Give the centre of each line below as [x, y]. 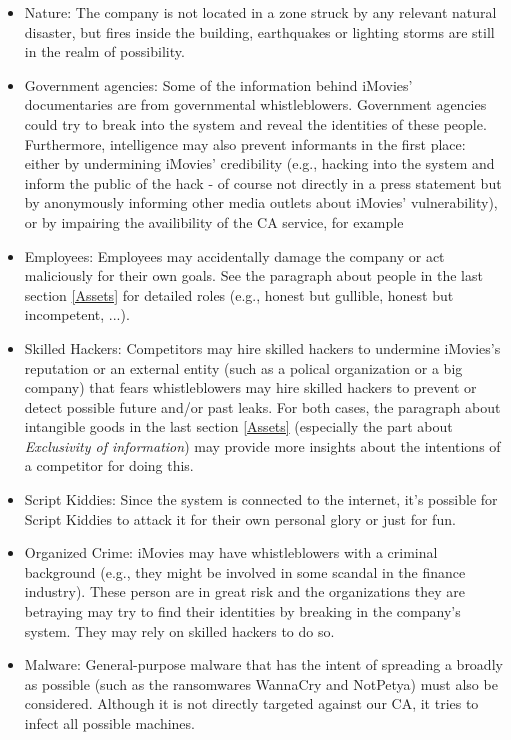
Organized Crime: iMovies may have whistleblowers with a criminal [231, 552]
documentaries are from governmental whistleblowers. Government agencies [255, 104]
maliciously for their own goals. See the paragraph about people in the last [253, 275]
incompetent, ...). [77, 314]
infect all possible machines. [109, 723]
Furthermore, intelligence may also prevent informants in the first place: [245, 143]
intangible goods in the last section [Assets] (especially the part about [238, 426]
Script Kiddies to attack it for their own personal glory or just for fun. [240, 518]
